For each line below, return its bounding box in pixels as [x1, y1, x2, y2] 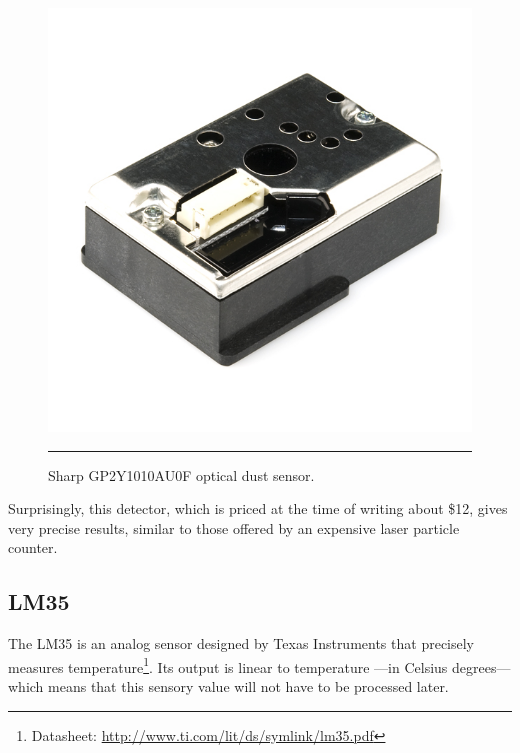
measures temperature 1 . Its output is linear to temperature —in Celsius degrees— [8, 653, 511, 677]
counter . [8, 537, 58, 558]
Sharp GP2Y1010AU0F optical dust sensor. [48, 464, 315, 485]
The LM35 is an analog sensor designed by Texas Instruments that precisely [8, 633, 475, 654]
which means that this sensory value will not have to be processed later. [8, 676, 449, 697]
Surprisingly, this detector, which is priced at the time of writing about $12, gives [8, 498, 508, 519]
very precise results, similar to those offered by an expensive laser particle [8, 517, 460, 538]
